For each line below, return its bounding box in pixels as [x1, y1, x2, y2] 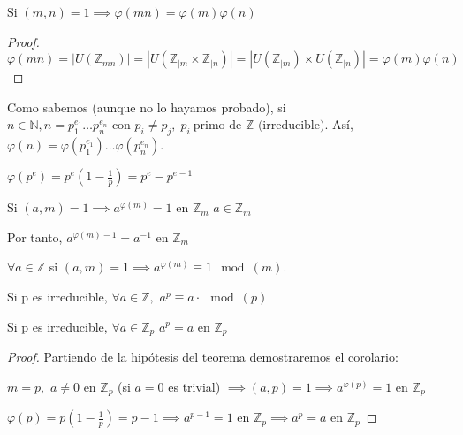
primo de [193, 119, 242, 133]
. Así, [324, 115, 353, 134]
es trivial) [168, 377, 221, 395]
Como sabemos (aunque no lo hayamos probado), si [7, 97, 286, 116]
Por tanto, [7, 227, 63, 246]
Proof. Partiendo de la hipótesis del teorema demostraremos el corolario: [7, 347, 398, 365]
